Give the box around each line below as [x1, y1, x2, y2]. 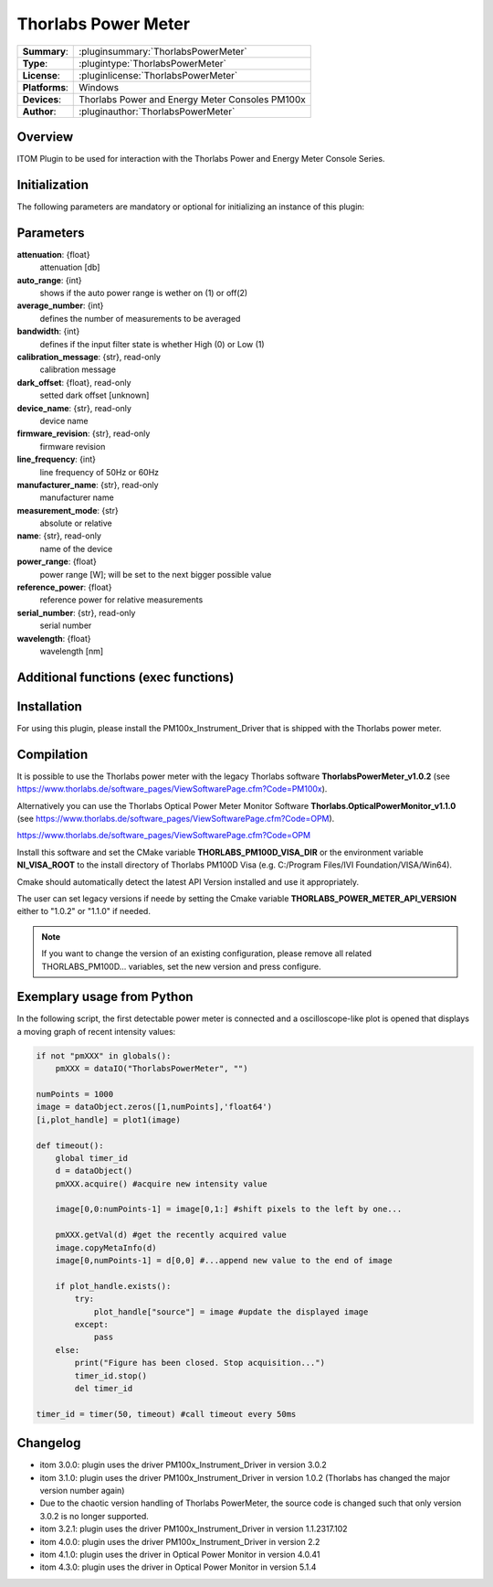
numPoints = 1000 [36, 1089, 114, 1099]
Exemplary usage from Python [16, 989, 194, 1005]
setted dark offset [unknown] [39, 389, 150, 401]
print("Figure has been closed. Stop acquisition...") [74, 1358, 326, 1369]
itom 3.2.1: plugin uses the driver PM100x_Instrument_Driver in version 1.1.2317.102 [39, 1523, 348, 1535]
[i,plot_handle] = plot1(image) [36, 1114, 182, 1124]
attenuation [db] [39, 261, 100, 273]
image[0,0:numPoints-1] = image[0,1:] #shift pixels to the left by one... [55, 1204, 403, 1215]
